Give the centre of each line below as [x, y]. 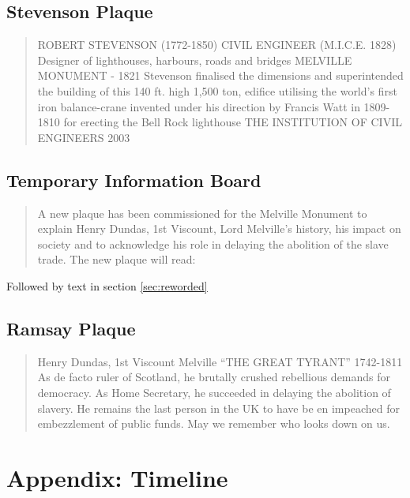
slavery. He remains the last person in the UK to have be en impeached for [218, 408]
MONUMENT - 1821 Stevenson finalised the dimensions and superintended [220, 75]
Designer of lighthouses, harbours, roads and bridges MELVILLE [195, 60]
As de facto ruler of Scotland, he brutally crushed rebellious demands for [214, 377]
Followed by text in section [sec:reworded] [107, 285]
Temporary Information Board [134, 180]
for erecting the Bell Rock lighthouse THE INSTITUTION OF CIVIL [233, 122]
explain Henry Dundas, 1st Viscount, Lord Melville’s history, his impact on [219, 228]
